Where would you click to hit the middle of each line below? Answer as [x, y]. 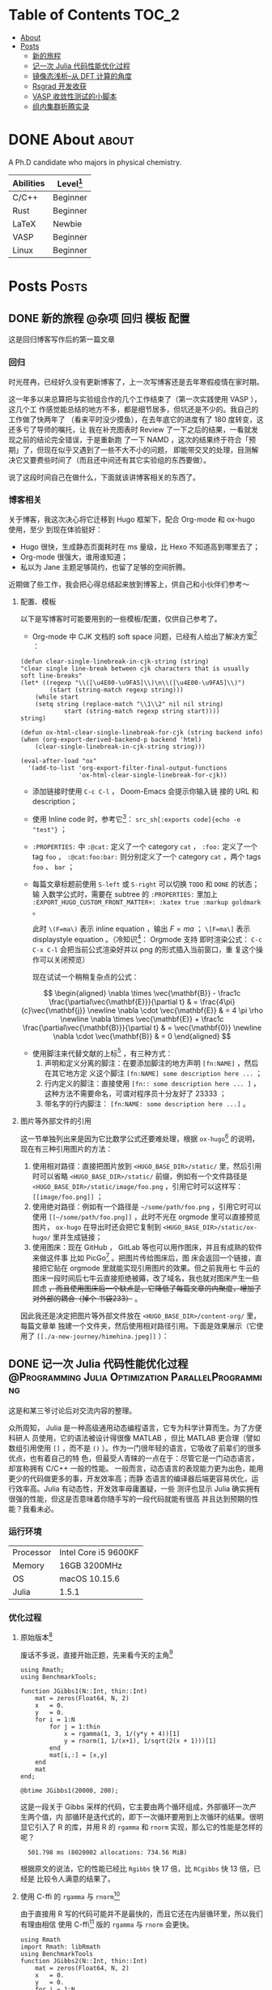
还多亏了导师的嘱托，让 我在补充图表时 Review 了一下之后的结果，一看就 [130, 429]
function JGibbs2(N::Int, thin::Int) [84, 1961]
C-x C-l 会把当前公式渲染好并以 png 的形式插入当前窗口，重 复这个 [144, 949]
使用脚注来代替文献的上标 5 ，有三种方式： [102, 1053]
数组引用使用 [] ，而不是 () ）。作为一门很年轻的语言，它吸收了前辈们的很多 [135, 1448]
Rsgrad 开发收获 [59, 86]
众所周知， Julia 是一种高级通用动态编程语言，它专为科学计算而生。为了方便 [135, 1428]
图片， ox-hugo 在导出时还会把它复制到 [97, 1227]
